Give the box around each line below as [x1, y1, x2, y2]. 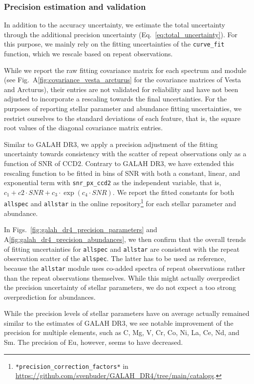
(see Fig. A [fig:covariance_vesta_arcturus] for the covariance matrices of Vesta [4, 74, 241, 85]
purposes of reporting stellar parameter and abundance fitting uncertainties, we [4, 103, 242, 114]
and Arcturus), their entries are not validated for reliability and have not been [4, 84, 238, 94]
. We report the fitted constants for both [112, 187, 234, 197]
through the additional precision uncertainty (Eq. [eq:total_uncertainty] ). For [4, 29, 237, 39]
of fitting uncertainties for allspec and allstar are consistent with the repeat [4, 243, 240, 254]
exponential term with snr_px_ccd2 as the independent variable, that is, [4, 177, 221, 188]
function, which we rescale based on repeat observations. [4, 48, 173, 59]
